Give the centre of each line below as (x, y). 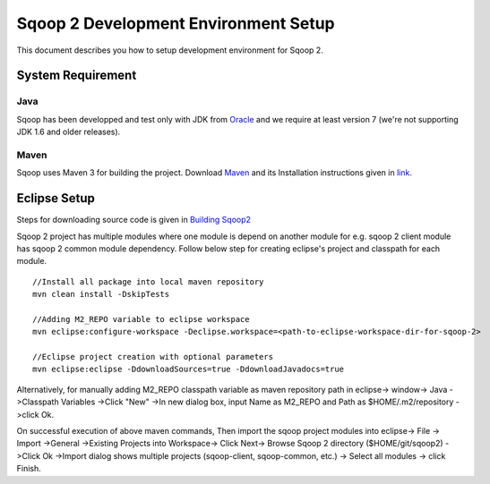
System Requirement (77, 76)
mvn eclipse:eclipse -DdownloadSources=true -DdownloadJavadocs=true (189, 369)
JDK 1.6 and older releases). (69, 132)
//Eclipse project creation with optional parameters (153, 357)
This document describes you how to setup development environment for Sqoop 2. (170, 50)
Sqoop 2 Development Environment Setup (176, 23)
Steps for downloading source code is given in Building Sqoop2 (133, 220)
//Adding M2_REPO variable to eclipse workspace (141, 319)
